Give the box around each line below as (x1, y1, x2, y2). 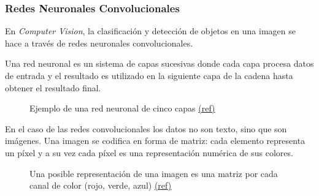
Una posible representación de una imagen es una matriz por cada (29, 167, 278, 179)
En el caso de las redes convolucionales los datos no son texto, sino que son (5, 122, 287, 135)
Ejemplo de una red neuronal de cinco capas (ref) (29, 102, 215, 115)
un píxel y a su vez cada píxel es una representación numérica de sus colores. (5, 146, 293, 159)
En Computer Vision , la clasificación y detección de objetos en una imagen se (5, 24, 296, 37)
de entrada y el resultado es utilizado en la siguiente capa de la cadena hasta (5, 69, 293, 81)
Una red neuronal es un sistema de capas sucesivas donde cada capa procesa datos (5, 57, 314, 70)
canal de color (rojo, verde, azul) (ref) (29, 179, 172, 192)
